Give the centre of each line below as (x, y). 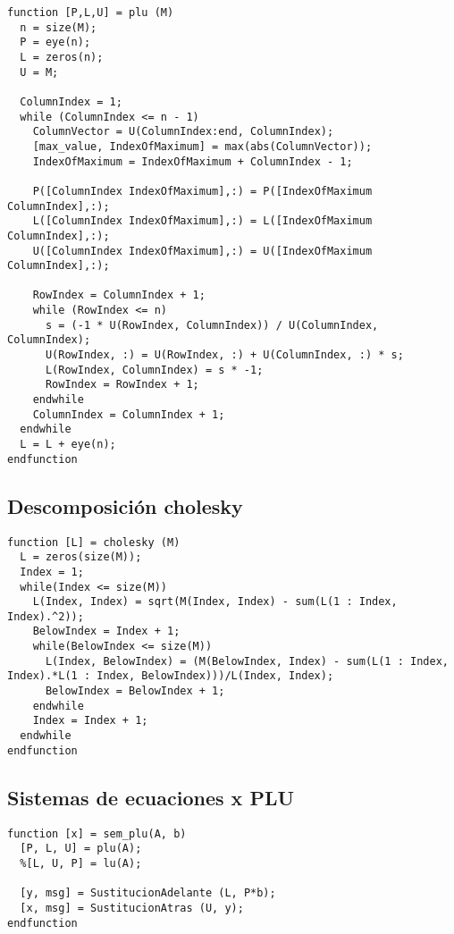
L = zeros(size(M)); (81, 557)
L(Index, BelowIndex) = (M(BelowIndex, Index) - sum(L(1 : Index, (247, 661)
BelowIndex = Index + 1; (106, 631)
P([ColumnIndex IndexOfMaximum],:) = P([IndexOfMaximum (202, 191)
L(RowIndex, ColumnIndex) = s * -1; (154, 370)
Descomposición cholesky (125, 505)
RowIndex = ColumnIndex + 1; (119, 295)
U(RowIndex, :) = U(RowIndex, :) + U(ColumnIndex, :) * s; (224, 355)
